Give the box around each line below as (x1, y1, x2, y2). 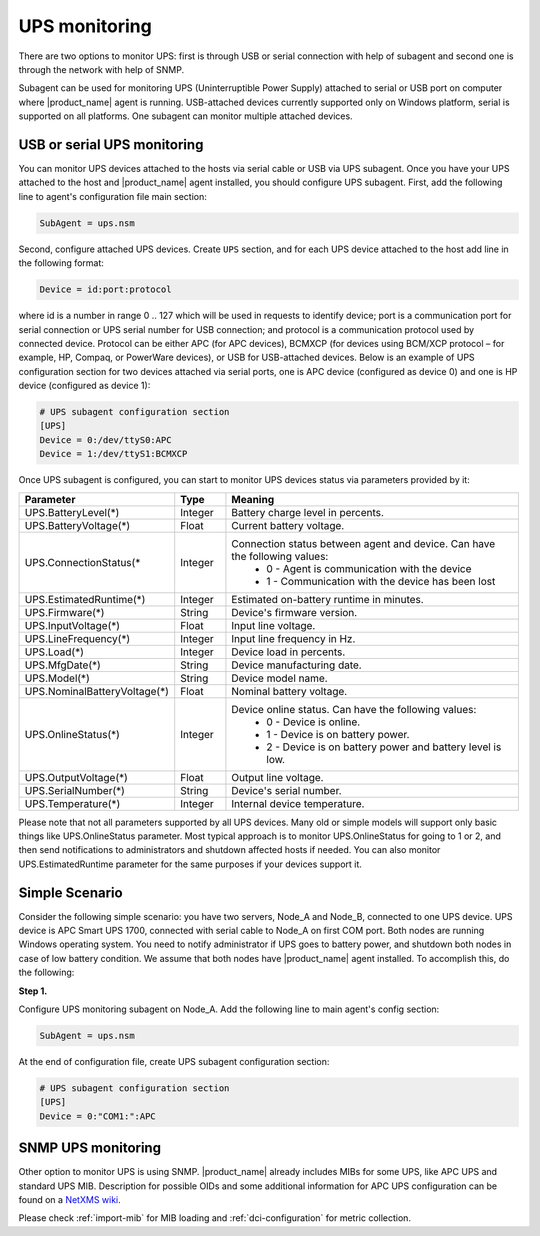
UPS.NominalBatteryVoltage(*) (24, 684, 169, 698)
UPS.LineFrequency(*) (24, 631, 131, 645)
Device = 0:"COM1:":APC (39, 1110, 157, 1122)
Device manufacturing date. (231, 658, 362, 672)
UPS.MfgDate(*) (24, 658, 102, 672)
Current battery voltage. (231, 518, 345, 532)
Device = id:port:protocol (39, 284, 172, 295)
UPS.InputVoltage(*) (24, 618, 120, 632)
